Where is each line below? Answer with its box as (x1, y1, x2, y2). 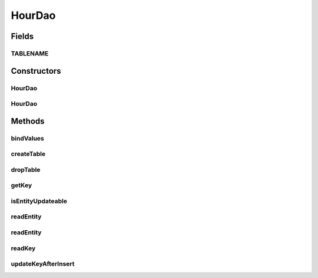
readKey (11, 244, 36, 252)
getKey (11, 181, 32, 189)
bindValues (11, 134, 44, 142)
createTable (11, 150, 46, 158)
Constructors (11, 66, 61, 76)
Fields (11, 31, 34, 41)
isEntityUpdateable (11, 197, 68, 205)
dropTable (11, 165, 41, 174)
